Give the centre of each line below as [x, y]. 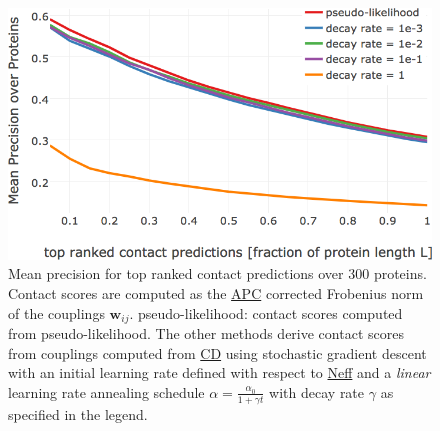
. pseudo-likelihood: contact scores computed [266, 312]
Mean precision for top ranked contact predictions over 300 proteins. [217, 273]
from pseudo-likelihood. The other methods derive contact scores [206, 333]
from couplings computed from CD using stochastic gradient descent [217, 352]
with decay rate [317, 391]
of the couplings [56, 312]
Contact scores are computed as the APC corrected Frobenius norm [216, 292]
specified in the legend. [78, 413]
